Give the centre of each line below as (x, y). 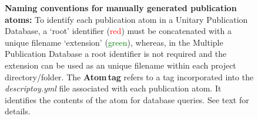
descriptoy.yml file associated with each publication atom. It (113, 88)
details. (18, 111)
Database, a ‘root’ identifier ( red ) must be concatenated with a (118, 31)
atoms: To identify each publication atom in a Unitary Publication (126, 19)
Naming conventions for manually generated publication (121, 8)
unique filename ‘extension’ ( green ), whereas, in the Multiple (114, 42)
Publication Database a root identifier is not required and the (116, 54)
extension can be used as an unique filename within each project (120, 65)
